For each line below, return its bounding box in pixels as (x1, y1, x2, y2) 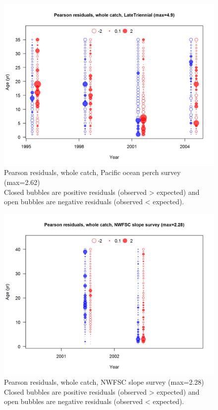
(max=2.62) (4, 177, 40, 187)
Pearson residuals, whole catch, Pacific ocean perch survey (4, 167, 181, 177)
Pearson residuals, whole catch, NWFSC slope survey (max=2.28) (4, 377, 204, 387)
